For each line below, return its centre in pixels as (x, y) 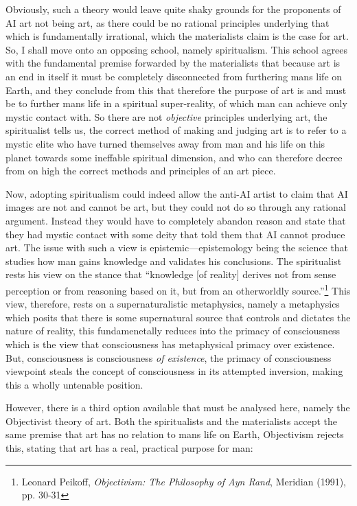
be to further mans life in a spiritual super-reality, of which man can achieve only (176, 103)
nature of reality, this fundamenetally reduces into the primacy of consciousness (173, 331)
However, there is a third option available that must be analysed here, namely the (178, 407)
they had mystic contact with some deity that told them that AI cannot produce (175, 234)
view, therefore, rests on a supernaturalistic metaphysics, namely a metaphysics (173, 304)
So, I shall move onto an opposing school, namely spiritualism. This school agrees (177, 49)
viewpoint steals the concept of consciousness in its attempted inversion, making (174, 371)
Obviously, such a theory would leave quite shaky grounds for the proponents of (173, 9)
